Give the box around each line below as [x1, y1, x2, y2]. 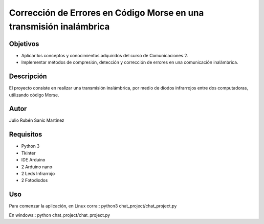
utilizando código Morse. [9, 92, 59, 98]
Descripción [9, 72, 47, 81]
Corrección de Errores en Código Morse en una [9, 7, 204, 18]
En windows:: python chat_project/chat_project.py [9, 212, 110, 218]
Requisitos [9, 130, 43, 139]
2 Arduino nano [21, 164, 52, 170]
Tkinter [21, 150, 36, 156]
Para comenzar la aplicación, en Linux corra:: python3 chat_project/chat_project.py [9, 203, 177, 209]
